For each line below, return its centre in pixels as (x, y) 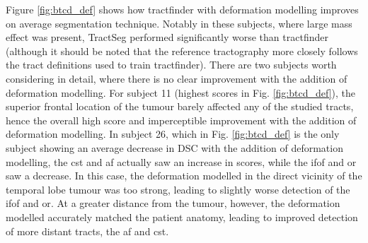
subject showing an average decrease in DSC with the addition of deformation (174, 147)
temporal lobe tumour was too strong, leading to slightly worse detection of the (178, 189)
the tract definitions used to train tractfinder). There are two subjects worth (171, 65)
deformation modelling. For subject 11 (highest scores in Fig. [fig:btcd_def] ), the (180, 92)
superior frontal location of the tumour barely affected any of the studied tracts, (180, 106)
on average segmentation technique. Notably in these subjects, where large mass (179, 23)
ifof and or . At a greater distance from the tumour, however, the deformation (173, 203)
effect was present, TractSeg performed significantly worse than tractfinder (167, 37)
